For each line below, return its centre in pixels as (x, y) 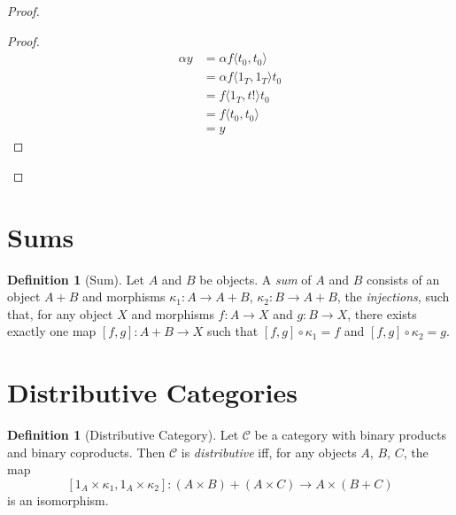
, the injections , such (393, 297)
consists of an (403, 279)
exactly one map (52, 331)
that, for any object (60, 313)
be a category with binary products (351, 435)
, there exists (382, 313)
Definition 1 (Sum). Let (76, 279)
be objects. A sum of (255, 279)
